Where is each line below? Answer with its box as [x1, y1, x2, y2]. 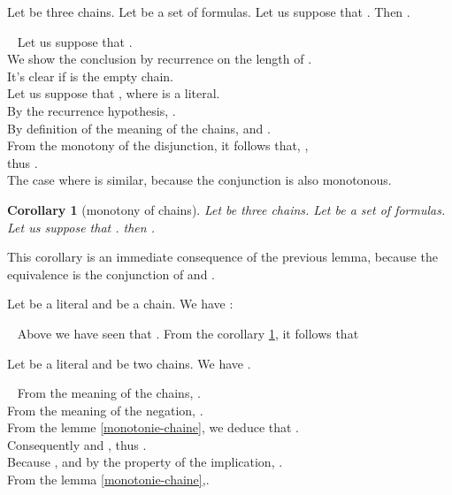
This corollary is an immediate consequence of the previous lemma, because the [7, 247, 438, 266]
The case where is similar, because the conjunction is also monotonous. [7, 171, 392, 189]
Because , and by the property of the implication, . [7, 453, 283, 471]
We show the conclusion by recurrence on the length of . [7, 49, 312, 68]
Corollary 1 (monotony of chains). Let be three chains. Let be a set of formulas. [7, 200, 446, 218]
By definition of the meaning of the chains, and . [7, 118, 271, 137]
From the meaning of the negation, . [7, 400, 203, 419]
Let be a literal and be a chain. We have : [7, 294, 234, 313]
